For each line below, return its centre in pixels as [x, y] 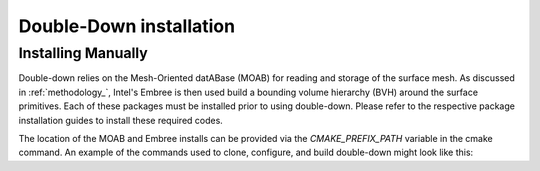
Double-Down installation [126, 26]
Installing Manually [83, 53]
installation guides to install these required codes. [121, 120]
